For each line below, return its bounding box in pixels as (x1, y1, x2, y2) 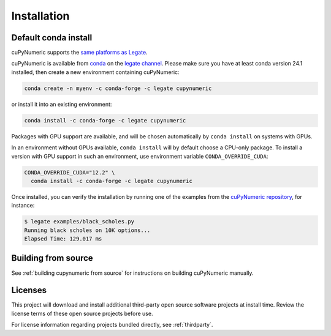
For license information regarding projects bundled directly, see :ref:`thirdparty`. (11, 321, 213, 329)
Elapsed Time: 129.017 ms (24, 236, 102, 242)
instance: (11, 202, 35, 209)
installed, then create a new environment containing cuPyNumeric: (11, 68, 180, 76)
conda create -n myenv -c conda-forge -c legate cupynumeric (24, 84, 212, 92)
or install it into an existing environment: (11, 100, 112, 108)
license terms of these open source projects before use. (11, 310, 153, 317)
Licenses (11, 285, 47, 296)
